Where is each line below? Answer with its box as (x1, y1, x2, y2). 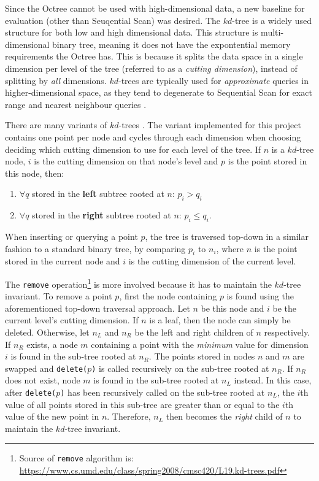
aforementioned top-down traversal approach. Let (5, 301, 190, 314)
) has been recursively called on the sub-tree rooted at (60, 386, 265, 399)
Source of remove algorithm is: (19, 452, 134, 464)
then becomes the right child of (166, 410, 283, 423)
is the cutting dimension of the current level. (128, 255, 296, 267)
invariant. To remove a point (5, 290, 112, 302)
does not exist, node (5, 374, 80, 387)
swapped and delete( (5, 361, 88, 374)
